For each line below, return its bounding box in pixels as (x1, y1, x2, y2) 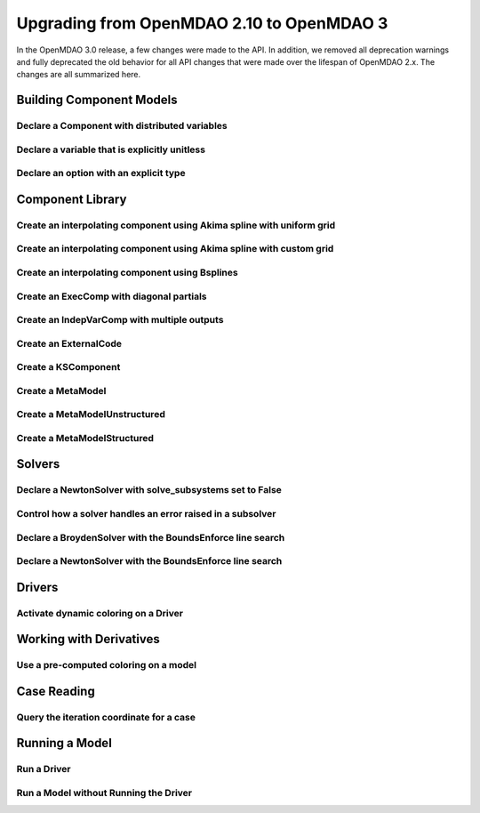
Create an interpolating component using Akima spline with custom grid (16, 243, 334, 255)
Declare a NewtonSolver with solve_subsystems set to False (16, 484, 282, 496)
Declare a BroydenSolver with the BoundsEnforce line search (16, 531, 285, 543)
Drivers (16, 579, 59, 595)
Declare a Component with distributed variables (16, 120, 228, 133)
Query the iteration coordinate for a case (16, 711, 196, 723)
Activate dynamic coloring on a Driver (16, 607, 184, 619)
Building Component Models (16, 93, 178, 108)
